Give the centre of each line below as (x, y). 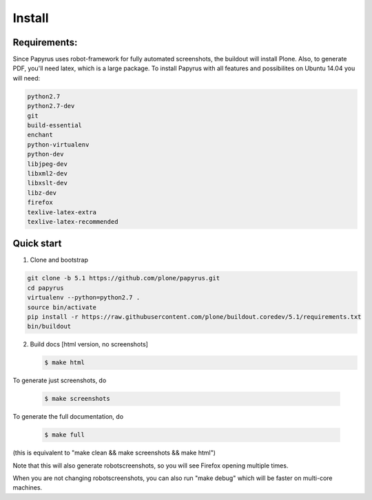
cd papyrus (45, 288)
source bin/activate (62, 307)
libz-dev (42, 192)
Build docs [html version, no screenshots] (89, 344)
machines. (28, 488)
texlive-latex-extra (62, 212)
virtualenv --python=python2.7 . (84, 298)
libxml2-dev (48, 173)
